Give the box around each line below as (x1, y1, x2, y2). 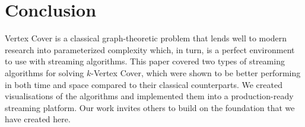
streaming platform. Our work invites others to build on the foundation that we (5, 101, 295, 113)
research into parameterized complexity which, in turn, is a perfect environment (5, 43, 295, 56)
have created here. (5, 113, 71, 125)
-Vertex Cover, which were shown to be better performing (91, 66, 301, 79)
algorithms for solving (5, 66, 84, 79)
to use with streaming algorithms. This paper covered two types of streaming (5, 55, 285, 67)
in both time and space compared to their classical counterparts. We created (5, 78, 282, 90)
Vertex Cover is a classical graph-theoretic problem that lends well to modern (5, 32, 287, 44)
